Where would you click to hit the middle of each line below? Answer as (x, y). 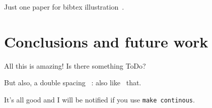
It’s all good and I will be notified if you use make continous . (99, 99)
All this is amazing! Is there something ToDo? (75, 65)
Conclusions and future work (106, 41)
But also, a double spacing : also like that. (73, 83)
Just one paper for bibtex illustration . (64, 7)
